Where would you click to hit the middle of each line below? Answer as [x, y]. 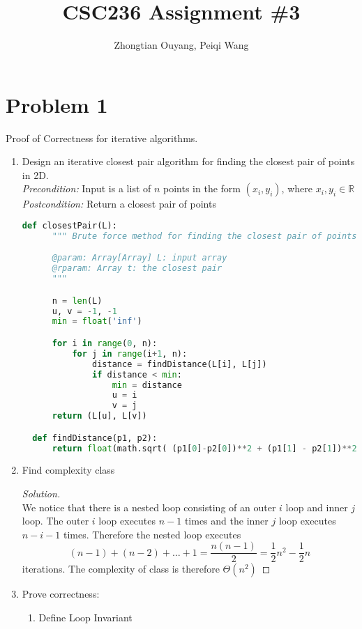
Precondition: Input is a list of [86, 188]
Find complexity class [68, 470]
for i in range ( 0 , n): [105, 343]
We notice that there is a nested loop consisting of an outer [149, 507]
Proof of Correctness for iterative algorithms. [102, 138]
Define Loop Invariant [85, 618]
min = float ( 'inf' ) [97, 321]
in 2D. [35, 174]
